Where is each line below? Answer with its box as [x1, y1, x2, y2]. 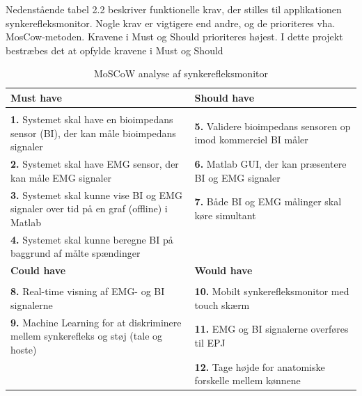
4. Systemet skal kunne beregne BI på [10, 232, 173, 246]
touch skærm [194, 297, 250, 312]
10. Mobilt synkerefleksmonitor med [194, 284, 349, 299]
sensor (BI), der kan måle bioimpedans [10, 125, 176, 140]
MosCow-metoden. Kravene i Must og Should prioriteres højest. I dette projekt [6, 29, 343, 44]
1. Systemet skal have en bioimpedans [10, 112, 173, 127]
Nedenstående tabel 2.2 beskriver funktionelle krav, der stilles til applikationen [6, 2, 342, 16]
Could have [10, 263, 66, 277]
